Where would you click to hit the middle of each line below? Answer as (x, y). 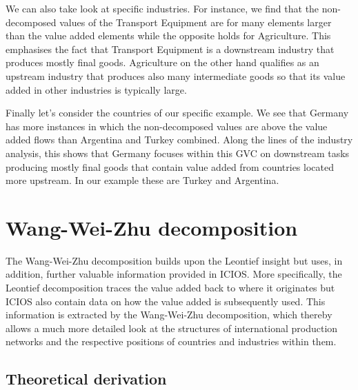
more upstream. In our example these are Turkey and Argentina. (142, 180)
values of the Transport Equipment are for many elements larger (196, 22)
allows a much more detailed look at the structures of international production (172, 328)
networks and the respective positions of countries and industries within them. (171, 341)
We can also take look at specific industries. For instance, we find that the (162, 8)
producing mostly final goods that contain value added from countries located (170, 166)
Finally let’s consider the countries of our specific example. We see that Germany (177, 113)
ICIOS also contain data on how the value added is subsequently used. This (166, 301)
